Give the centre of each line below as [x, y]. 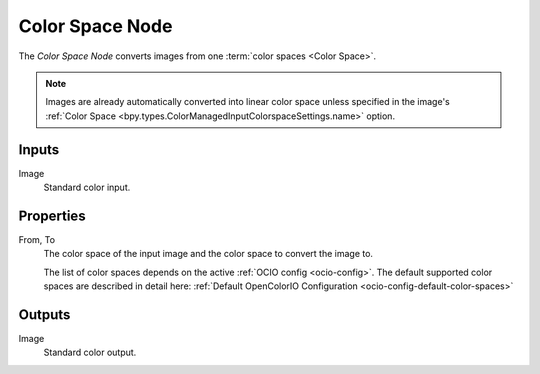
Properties [52, 215]
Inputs [39, 149]
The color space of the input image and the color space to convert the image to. [208, 254]
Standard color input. [87, 187]
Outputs [44, 314]
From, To [36, 239]
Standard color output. [90, 352]
